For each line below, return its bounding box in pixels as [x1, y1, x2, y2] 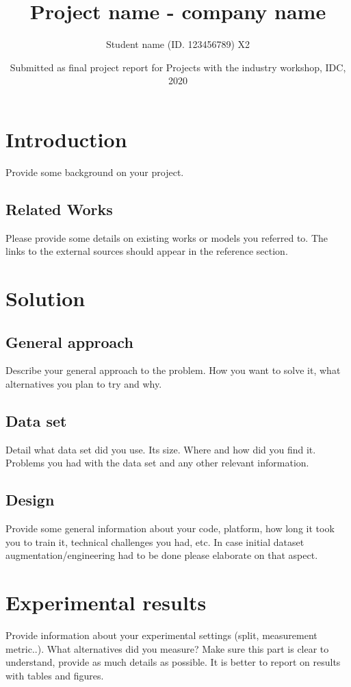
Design [5, 489, 55, 510]
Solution [5, 284, 86, 312]
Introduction [5, 125, 127, 153]
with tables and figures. [5, 668, 104, 682]
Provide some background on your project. [5, 164, 184, 179]
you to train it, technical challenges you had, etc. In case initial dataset [5, 534, 304, 549]
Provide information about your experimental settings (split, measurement [5, 628, 317, 642]
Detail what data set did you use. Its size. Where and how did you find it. [5, 442, 316, 456]
